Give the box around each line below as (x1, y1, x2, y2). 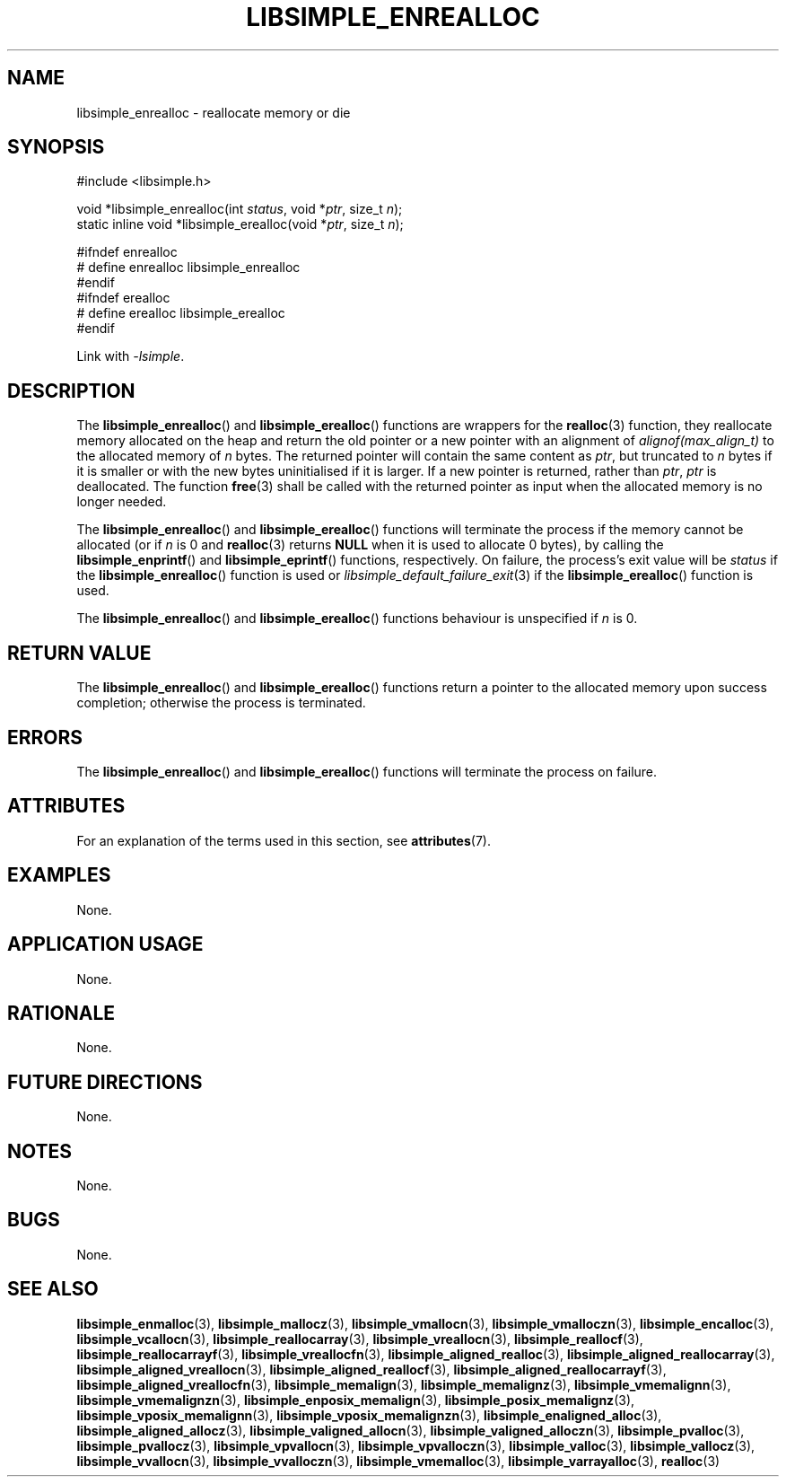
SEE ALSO (7, 1278, 99, 1301)
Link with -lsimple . (76, 348, 185, 364)
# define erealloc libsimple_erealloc (76, 305, 285, 321)
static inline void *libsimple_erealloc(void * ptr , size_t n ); (76, 216, 404, 233)
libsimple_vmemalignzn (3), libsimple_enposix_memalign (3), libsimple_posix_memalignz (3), (76, 1392, 635, 1408)
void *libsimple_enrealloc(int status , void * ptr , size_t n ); (76, 201, 403, 217)
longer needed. (76, 494, 167, 510)
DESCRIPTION (7, 379, 135, 402)
